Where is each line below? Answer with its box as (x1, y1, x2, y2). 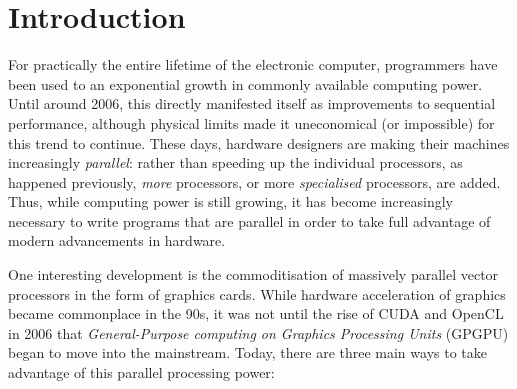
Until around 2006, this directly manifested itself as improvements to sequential (8, 93, 496, 114)
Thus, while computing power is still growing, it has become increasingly (8, 191, 453, 212)
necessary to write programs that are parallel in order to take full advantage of (8, 210, 491, 231)
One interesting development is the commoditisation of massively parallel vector (8, 264, 499, 285)
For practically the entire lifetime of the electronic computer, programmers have (8, 54, 498, 75)
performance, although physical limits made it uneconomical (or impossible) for (8, 112, 495, 133)
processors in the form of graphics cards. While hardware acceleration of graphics (8, 283, 506, 304)
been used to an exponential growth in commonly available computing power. (8, 73, 483, 94)
